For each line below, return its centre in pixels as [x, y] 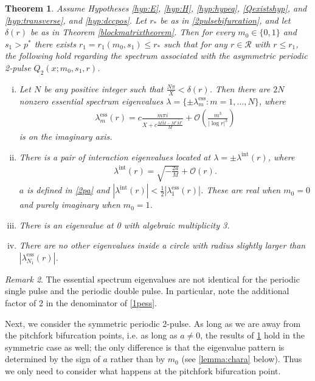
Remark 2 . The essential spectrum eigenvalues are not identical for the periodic [152, 279]
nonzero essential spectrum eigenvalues [91, 101]
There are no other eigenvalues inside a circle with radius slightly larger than [162, 245]
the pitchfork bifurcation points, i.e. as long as [91, 335]
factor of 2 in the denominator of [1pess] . [81, 303]
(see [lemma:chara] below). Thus [242, 359]
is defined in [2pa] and [68, 190]
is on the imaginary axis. [66, 136]
